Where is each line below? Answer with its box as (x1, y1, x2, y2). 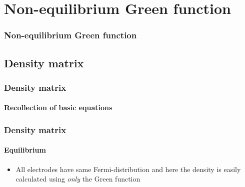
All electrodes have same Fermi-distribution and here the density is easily (15, 164, 241, 174)
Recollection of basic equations (4, 102, 112, 113)
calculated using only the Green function (15, 174, 140, 184)
